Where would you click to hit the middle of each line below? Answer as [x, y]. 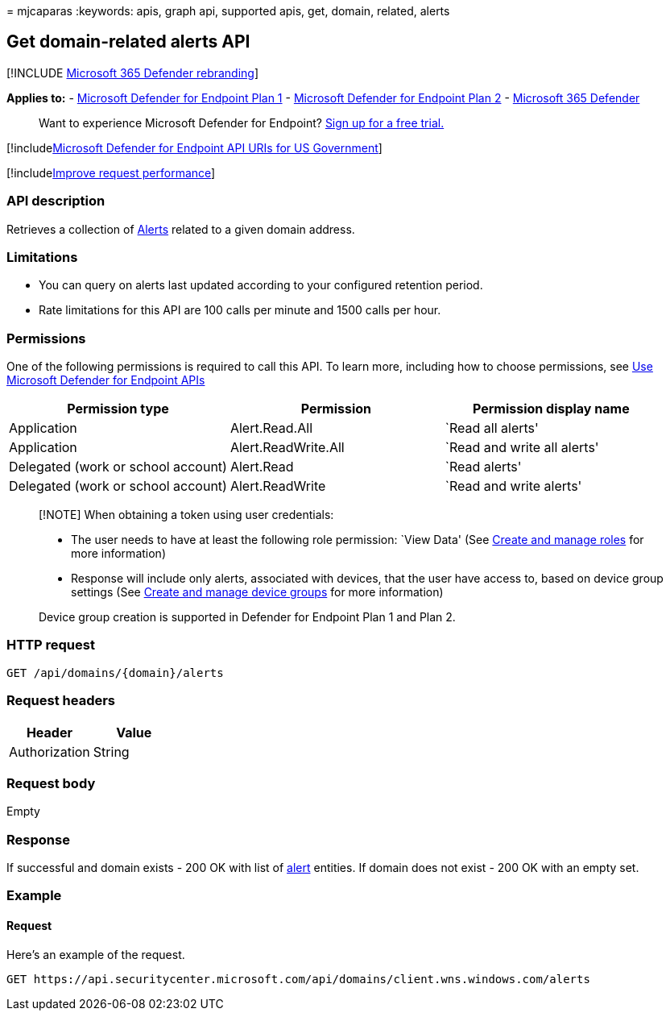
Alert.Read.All [271, 428]
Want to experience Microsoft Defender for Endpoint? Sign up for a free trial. [242, 122]
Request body [51, 783]
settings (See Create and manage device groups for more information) [257, 592]
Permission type [118, 409]
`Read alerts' [483, 467]
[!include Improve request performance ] [111, 172]
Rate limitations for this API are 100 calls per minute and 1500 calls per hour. [240, 310]
